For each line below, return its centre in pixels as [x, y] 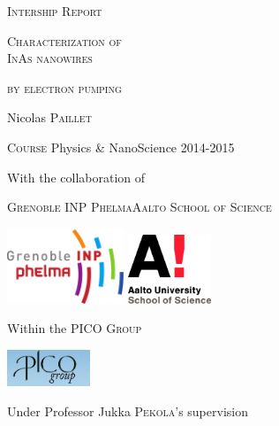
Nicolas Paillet [49, 117]
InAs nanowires [50, 58]
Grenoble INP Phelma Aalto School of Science [139, 207]
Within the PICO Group [75, 328]
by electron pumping [64, 87]
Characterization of [64, 40]
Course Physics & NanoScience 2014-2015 [121, 147]
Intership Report [55, 11]
